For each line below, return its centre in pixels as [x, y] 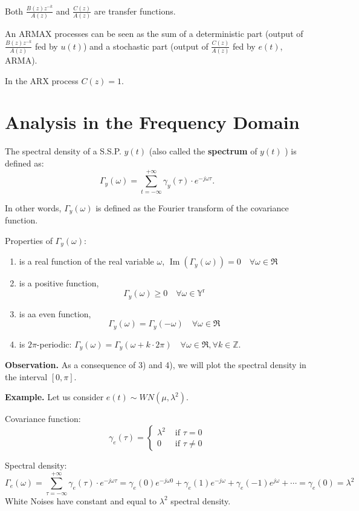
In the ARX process [42, 80]
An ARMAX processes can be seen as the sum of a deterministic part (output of [154, 34]
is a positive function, [59, 283]
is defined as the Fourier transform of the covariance [192, 207]
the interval [26, 376]
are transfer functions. [135, 11]
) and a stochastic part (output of [146, 46]
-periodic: [54, 344]
